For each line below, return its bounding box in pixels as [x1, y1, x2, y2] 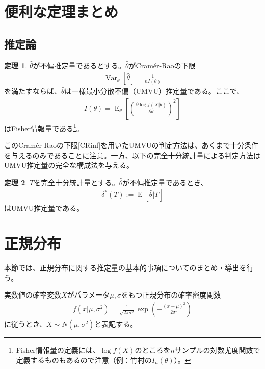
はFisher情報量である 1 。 [4, 121, 84, 133]
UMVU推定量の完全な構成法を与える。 [4, 160, 134, 170]
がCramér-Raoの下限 [128, 60, 196, 70]
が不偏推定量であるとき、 [122, 177, 208, 187]
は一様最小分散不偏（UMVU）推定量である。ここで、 [64, 86, 244, 96]
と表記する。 [94, 318, 138, 329]
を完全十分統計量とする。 [34, 177, 119, 187]
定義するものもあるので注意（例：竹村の [16, 354, 152, 365]
